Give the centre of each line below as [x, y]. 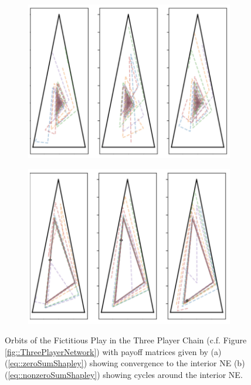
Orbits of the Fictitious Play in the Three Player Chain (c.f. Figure [126, 340]
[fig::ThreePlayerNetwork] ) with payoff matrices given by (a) [113, 351]
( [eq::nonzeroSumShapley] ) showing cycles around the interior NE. [124, 374]
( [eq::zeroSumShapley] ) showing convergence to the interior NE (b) [125, 363]
